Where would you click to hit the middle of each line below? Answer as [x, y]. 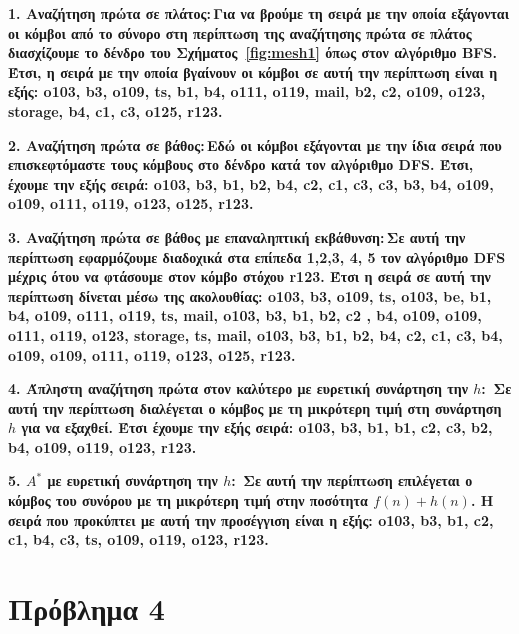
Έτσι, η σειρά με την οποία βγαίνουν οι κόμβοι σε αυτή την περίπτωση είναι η [253, 71]
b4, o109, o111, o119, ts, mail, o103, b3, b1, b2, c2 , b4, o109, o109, [245, 315]
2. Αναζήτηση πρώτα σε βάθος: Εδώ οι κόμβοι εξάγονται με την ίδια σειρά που [255, 144]
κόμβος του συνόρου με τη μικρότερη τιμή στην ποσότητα [188, 500]
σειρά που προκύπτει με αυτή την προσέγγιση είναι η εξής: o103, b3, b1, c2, [251, 519]
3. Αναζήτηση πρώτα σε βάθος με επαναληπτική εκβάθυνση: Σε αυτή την [237, 236]
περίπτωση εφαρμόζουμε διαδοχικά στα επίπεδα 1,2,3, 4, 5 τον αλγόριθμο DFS [257, 256]
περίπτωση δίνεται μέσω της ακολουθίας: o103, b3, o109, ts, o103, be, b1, [250, 295]
